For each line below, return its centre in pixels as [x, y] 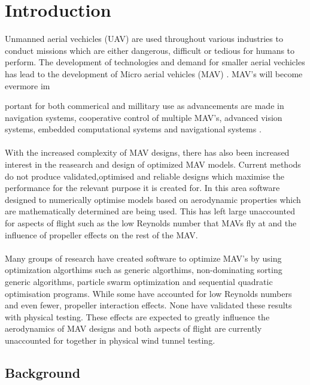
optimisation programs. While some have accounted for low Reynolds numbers [148, 293]
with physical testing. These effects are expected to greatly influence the [137, 316]
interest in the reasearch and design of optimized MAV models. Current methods [153, 164]
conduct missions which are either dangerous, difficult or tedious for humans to [150, 50]
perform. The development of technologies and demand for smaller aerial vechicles [155, 62]
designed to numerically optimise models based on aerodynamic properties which [153, 199]
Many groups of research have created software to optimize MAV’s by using [143, 258]
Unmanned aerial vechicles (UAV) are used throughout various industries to [144, 39]
